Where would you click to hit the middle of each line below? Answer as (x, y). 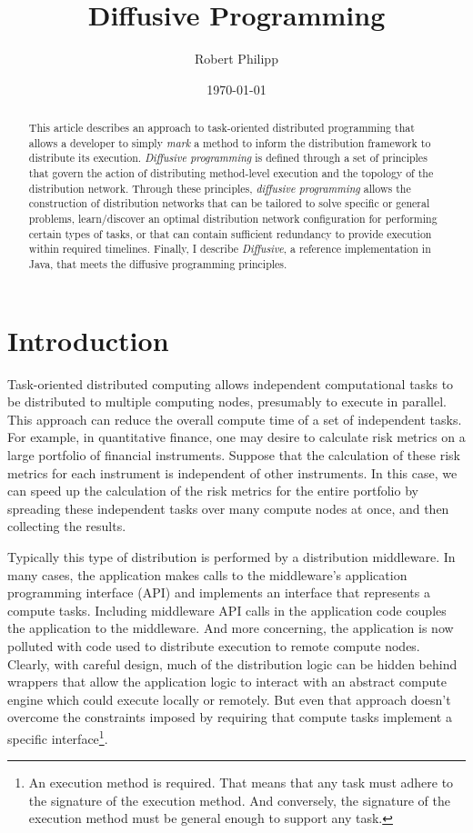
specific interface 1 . (58, 737)
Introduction (88, 340)
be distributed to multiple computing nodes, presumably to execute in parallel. (227, 401)
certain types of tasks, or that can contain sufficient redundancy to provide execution (230, 233)
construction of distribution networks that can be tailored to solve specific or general (229, 203)
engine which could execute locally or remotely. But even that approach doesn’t (229, 699)
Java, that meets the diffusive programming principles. (158, 264)
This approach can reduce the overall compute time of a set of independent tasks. (235, 419)
